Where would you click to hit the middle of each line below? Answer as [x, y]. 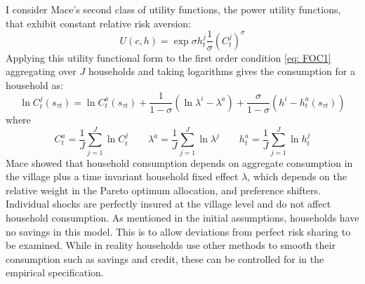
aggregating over [41, 71]
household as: [34, 84]
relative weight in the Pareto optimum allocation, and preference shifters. [163, 190]
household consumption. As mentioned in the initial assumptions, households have [182, 217]
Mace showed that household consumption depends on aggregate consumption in [179, 162]
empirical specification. [55, 272]
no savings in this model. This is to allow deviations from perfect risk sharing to [178, 231]
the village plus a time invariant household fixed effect [122, 176]
